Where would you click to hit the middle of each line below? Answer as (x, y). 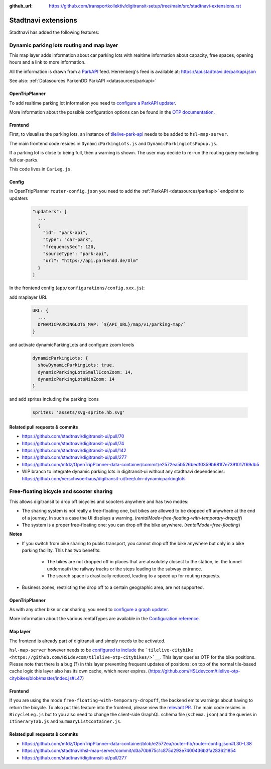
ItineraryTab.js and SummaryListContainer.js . (65, 721)
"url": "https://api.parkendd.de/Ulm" (91, 261)
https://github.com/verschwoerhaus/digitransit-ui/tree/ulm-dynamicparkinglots (104, 478)
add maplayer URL (28, 297)
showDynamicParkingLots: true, (76, 365)
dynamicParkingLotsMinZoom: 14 (76, 379)
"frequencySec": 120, (70, 247)
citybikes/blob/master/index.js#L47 (46, 678)
